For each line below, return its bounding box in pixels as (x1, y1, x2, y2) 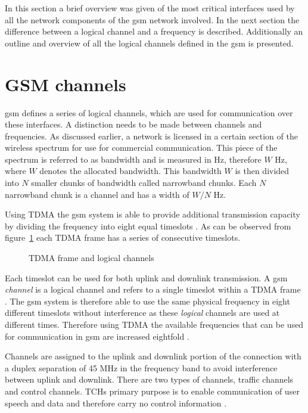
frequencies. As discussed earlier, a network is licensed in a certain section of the (5, 129, 298, 142)
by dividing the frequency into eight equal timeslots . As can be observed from (5, 219, 291, 232)
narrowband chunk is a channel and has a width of (5, 188, 189, 200)
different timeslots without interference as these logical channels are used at (5, 306, 280, 319)
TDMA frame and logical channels (29, 251, 154, 264)
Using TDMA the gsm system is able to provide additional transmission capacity (5, 208, 300, 221)
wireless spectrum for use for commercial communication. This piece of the (5, 141, 278, 154)
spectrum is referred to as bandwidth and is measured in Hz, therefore (5, 153, 262, 165)
